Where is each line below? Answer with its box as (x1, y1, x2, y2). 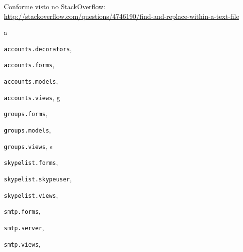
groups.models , (4, 125, 51, 135)
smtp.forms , (4, 206, 41, 216)
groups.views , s (4, 141, 52, 151)
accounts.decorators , (4, 43, 72, 53)
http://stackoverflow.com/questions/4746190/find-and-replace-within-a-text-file (4, 11, 239, 21)
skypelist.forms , (4, 157, 58, 167)
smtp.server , (4, 222, 44, 232)
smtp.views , (4, 238, 41, 249)
